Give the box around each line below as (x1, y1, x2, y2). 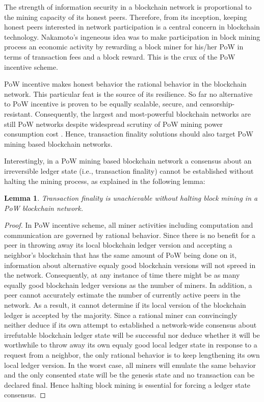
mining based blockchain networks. (4, 138, 113, 149)
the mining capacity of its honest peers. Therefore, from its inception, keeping (4, 11, 247, 22)
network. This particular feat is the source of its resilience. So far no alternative (4, 88, 253, 99)
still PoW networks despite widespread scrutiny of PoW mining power (4, 118, 223, 129)
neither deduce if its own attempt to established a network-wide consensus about (4, 319, 257, 330)
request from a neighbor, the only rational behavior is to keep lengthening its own (4, 350, 260, 360)
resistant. (4, 108, 33, 119)
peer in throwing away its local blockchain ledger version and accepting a (4, 239, 232, 250)
